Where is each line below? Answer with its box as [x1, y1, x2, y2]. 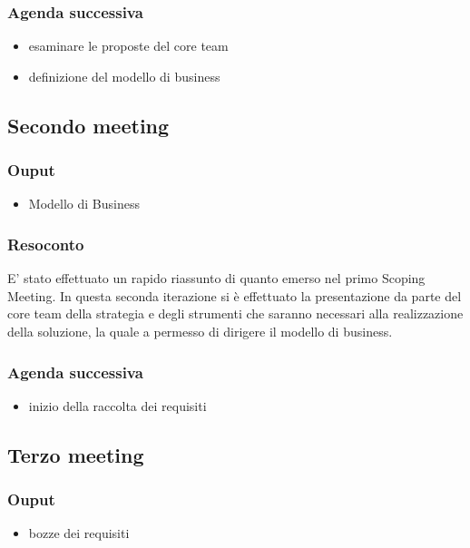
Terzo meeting [7, 440, 144, 468]
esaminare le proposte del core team [28, 36, 229, 55]
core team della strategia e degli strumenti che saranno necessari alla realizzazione [7, 304, 464, 323]
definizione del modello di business [28, 66, 220, 85]
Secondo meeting [7, 111, 170, 139]
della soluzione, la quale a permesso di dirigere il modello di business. [7, 322, 393, 340]
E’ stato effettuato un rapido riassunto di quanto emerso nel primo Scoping [7, 269, 426, 288]
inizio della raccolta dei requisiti [28, 396, 207, 415]
